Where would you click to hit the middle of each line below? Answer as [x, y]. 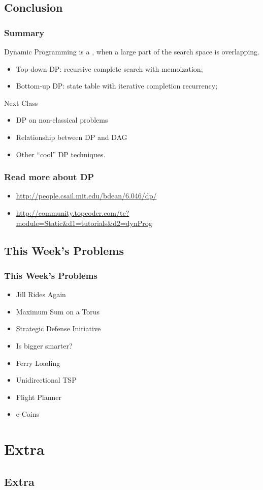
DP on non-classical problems [62, 120]
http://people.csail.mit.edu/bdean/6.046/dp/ [86, 196]
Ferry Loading [38, 363]
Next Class [21, 103]
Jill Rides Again [41, 294]
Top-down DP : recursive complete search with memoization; [109, 68]
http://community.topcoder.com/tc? [73, 212]
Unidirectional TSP [46, 380]
